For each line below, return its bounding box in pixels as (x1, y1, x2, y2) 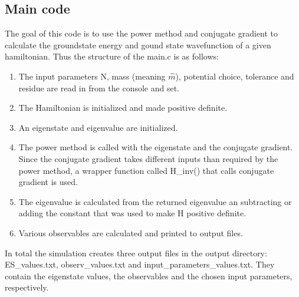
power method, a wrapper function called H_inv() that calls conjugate (18, 164, 274, 176)
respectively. (5, 281, 49, 293)
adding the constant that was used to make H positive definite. (18, 207, 247, 219)
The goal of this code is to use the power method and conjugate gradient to (5, 27, 278, 39)
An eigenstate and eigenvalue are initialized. (18, 121, 178, 133)
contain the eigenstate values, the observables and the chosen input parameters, (5, 269, 293, 282)
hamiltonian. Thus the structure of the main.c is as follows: (5, 50, 219, 62)
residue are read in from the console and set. (18, 81, 179, 94)
